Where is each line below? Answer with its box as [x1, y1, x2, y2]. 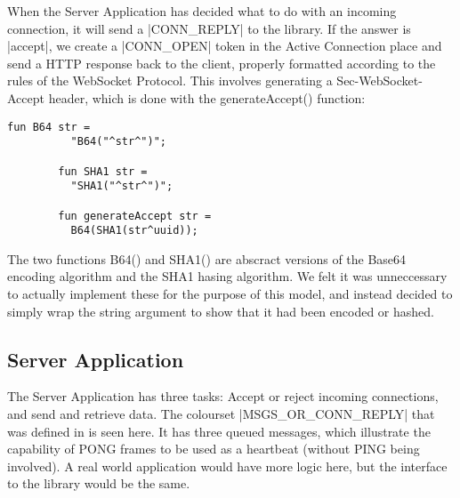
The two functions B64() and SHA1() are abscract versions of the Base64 [7, 249, 407, 268]
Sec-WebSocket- [336, 71, 423, 90]
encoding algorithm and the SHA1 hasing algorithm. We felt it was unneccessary [7, 267, 448, 285]
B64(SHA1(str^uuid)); [70, 224, 198, 237]
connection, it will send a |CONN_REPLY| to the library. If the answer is [7, 19, 411, 37]
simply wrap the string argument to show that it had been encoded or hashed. [7, 301, 434, 320]
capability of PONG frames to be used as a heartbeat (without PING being [7, 439, 420, 458]
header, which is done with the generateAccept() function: [48, 88, 366, 107]
